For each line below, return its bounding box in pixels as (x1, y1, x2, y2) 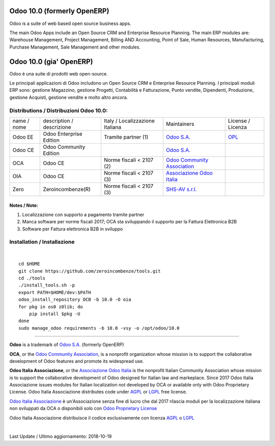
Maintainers (166, 120, 195, 127)
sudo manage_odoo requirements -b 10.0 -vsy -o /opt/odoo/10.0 (18, 325, 180, 331)
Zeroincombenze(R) (43, 186, 91, 193)
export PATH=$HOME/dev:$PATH (18, 290, 91, 295)
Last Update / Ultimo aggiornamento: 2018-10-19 (9, 433, 112, 439)
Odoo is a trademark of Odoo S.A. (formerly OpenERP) (9, 342, 124, 348)
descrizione (43, 123, 71, 130)
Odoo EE (12, 133, 34, 140)
